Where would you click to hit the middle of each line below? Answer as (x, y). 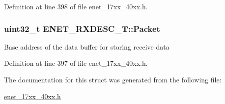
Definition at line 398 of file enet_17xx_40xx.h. (76, 6)
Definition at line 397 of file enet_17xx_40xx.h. (76, 63)
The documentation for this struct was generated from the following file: (113, 79)
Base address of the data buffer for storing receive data (87, 46)
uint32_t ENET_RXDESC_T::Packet (82, 28)
